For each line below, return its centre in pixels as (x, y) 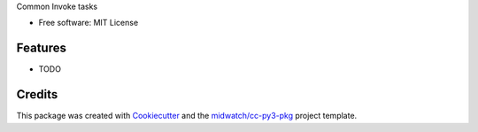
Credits (37, 94)
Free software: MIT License (89, 23)
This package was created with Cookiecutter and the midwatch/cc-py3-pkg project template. (187, 116)
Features (41, 48)
